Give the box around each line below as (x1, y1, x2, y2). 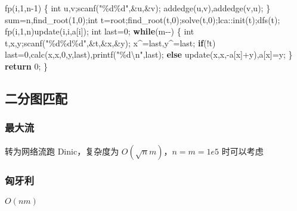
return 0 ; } (5, 59, 48, 72)
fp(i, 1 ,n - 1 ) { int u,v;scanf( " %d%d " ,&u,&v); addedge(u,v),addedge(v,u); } (5, 2, 271, 14)
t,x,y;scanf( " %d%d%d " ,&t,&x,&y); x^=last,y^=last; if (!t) (5, 36, 216, 49)
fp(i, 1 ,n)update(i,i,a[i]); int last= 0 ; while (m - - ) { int (5, 25, 194, 37)
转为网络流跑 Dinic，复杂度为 (5, 144, 119, 157)
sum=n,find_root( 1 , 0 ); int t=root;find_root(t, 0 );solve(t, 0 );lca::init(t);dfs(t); (5, 13, 280, 26)
